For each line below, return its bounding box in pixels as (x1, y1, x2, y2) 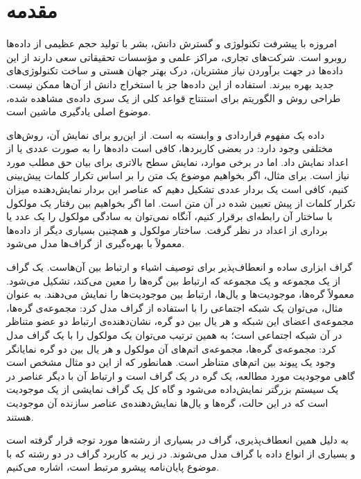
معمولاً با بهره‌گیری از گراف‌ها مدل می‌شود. (6, 236, 185, 251)
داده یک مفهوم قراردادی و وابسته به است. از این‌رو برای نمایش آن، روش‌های (6, 127, 325, 142)
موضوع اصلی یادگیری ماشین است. (6, 104, 151, 119)
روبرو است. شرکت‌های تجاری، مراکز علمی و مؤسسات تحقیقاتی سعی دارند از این (6, 49, 346, 64)
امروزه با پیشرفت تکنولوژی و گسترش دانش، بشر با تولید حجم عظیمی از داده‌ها (6, 36, 337, 51)
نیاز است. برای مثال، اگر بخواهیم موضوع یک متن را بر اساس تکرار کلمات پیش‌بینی (6, 168, 350, 183)
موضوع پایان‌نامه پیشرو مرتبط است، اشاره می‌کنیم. (6, 460, 220, 474)
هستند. (6, 409, 34, 423)
